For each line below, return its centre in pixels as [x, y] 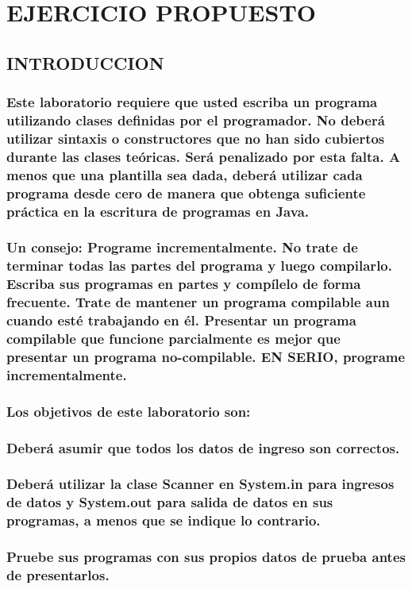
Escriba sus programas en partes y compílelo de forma [184, 284]
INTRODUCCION [85, 62]
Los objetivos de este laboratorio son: [129, 411]
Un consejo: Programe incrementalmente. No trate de [182, 247]
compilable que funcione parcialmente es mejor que [173, 339]
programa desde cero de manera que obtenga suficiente [186, 192]
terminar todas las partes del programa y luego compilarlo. [199, 266]
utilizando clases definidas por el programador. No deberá [196, 120]
